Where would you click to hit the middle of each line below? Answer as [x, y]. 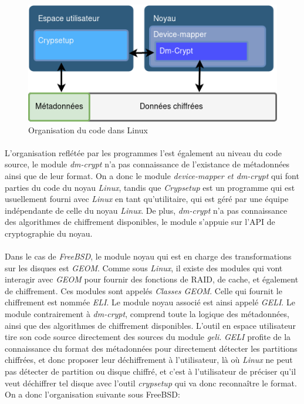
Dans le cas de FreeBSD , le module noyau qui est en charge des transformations [148, 256]
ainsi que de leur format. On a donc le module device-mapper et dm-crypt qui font [152, 175]
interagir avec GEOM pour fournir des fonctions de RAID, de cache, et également [152, 279]
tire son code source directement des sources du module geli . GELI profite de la [148, 337]
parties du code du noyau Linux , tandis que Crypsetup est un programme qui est [150, 187]
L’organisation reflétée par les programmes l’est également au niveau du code [143, 152]
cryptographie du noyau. [49, 233]
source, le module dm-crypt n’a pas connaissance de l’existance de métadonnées [147, 164]
